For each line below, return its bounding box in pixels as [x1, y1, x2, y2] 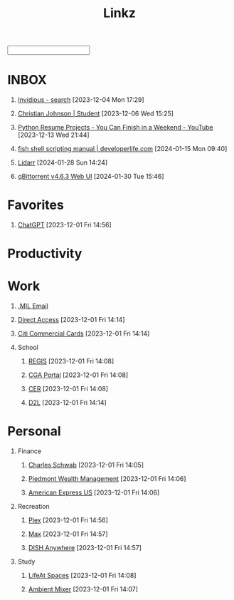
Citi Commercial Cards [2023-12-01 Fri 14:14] [17, 329, 150, 338]
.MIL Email [17, 301, 48, 311]
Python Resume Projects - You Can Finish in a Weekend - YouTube [17, 123, 213, 132]
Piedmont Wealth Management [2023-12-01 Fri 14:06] [28, 475, 186, 483]
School [17, 343, 39, 352]
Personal [7, 423, 62, 440]
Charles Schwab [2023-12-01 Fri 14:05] [28, 461, 144, 470]
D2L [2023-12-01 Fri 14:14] [28, 398, 107, 407]
